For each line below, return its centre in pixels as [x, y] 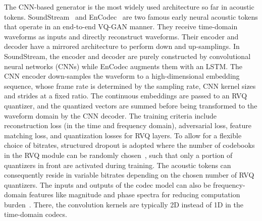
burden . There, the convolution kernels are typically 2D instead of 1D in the [124, 204]
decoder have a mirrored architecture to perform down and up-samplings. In [122, 46]
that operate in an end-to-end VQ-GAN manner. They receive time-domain [121, 26]
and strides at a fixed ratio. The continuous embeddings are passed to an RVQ [126, 96]
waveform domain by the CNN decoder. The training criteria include [110, 115]
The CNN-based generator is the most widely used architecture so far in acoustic [129, 7]
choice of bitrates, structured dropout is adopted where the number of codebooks [129, 145]
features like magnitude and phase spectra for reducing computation [135, 195]
